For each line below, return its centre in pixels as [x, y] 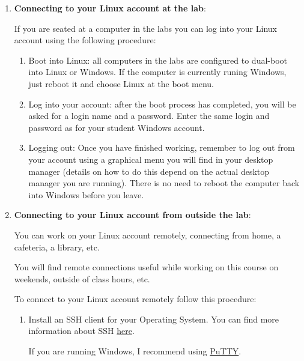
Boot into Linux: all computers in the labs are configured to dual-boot [158, 60]
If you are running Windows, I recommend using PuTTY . [135, 351]
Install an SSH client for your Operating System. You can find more [154, 319]
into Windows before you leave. [86, 194]
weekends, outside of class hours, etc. [82, 278]
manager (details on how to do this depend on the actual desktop [149, 171]
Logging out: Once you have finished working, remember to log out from [162, 147]
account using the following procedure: [85, 40]
